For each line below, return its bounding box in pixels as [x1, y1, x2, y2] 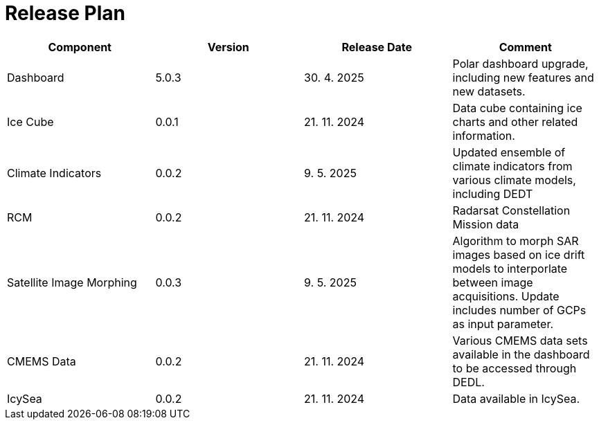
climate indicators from [452, 159, 573, 173]
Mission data [452, 217, 519, 231]
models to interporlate [452, 261, 568, 275]
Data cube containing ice [452, 100, 582, 115]
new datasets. [452, 84, 526, 98]
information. [452, 128, 515, 143]
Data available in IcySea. [452, 391, 580, 406]
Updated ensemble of [452, 145, 566, 159]
